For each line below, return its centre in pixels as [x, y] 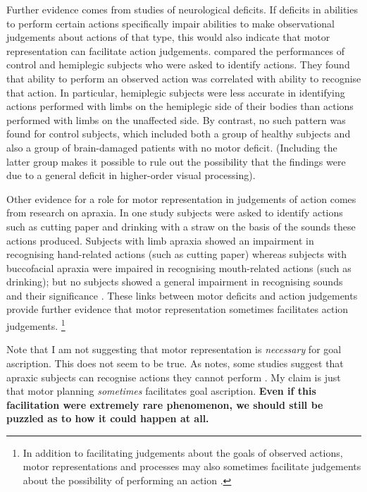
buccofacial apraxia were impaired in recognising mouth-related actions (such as [179, 267]
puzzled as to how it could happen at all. [108, 418]
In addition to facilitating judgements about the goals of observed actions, [183, 452]
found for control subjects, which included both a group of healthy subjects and [179, 134]
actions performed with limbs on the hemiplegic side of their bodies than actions [180, 106]
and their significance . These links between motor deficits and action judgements [182, 295]
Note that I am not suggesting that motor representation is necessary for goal [174, 349]
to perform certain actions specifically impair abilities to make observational [171, 23]
